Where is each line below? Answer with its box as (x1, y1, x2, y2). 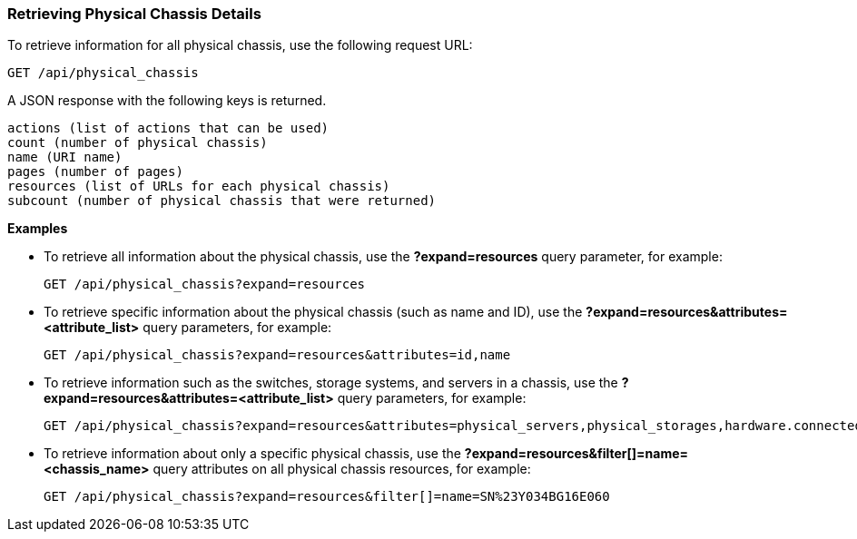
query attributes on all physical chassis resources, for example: (153, 461, 531, 477)
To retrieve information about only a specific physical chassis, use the (44, 446, 461, 462)
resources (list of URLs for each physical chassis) (7, 179, 390, 194)
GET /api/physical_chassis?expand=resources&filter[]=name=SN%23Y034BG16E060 (44, 489, 610, 505)
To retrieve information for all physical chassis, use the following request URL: (7, 37, 473, 54)
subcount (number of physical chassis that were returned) (7, 193, 437, 209)
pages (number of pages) (7, 164, 183, 180)
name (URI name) (7, 150, 123, 165)
